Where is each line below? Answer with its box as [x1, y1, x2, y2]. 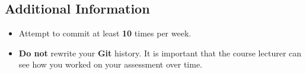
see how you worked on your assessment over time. [18, 58, 202, 70]
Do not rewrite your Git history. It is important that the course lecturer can [18, 46, 302, 59]
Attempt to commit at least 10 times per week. [18, 27, 192, 39]
